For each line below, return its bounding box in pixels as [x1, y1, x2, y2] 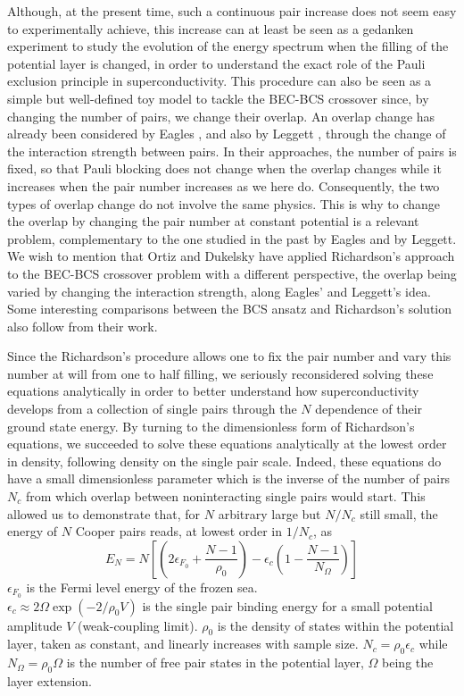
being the [382, 653, 434, 672]
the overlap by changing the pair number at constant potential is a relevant [7, 212, 419, 231]
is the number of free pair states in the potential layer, [66, 653, 364, 672]
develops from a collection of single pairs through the [7, 399, 297, 418]
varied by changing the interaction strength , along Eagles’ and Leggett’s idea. [7, 281, 431, 300]
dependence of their [315, 399, 423, 418]
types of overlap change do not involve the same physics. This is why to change [7, 194, 441, 213]
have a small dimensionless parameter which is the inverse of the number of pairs [7, 469, 451, 488]
